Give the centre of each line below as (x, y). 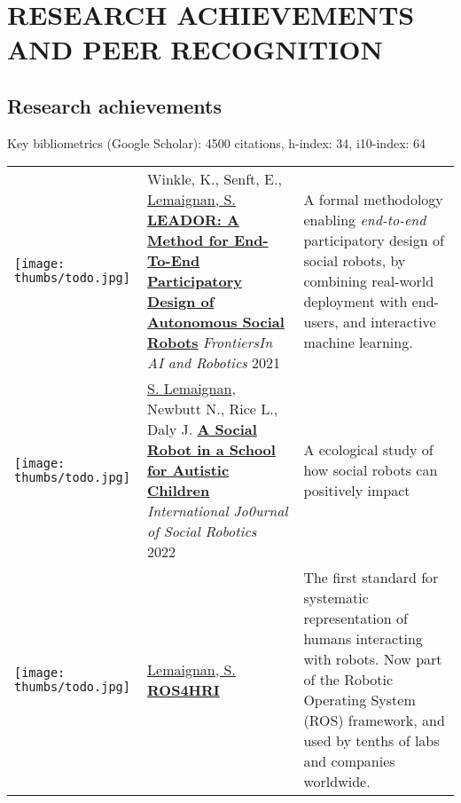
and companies (349, 761)
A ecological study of (368, 450)
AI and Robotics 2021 (214, 363)
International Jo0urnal (218, 511)
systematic (336, 598)
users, (321, 322)
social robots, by (355, 261)
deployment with (356, 302)
